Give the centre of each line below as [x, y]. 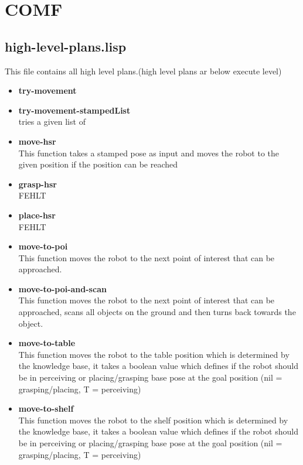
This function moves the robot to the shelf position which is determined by [153, 420]
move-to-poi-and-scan [62, 288]
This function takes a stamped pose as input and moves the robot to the [149, 153]
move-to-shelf [46, 408]
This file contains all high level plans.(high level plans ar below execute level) [143, 71]
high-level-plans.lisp [66, 46]
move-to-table [47, 343]
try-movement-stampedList [74, 110]
